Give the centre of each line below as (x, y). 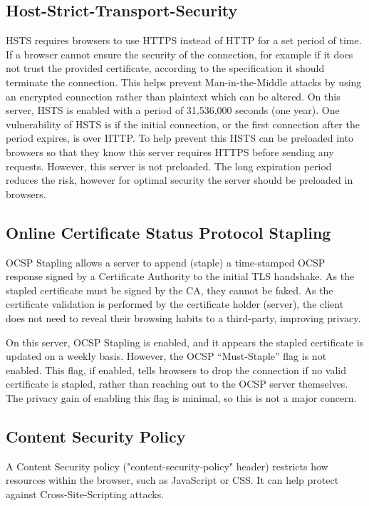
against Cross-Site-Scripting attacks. (85, 494)
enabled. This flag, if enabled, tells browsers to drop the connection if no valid (176, 370)
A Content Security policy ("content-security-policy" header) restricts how (167, 466)
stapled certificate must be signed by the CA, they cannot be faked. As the (170, 290)
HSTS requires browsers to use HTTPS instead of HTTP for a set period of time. (184, 40)
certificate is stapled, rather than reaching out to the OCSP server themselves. (177, 384)
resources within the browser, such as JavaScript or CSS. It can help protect (172, 480)
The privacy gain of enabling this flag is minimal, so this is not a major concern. (181, 397)
